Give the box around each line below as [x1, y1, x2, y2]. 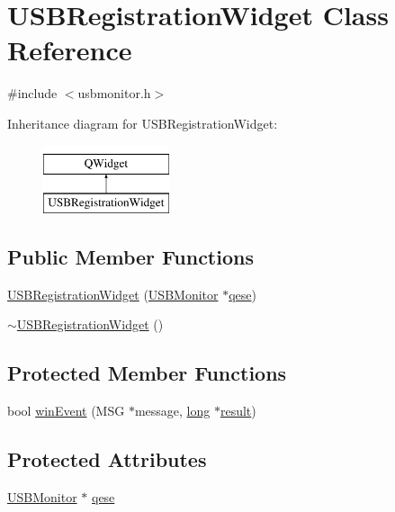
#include [7, 84, 58, 103]
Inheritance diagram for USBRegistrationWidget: [7, 113, 278, 132]
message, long [134, 401, 211, 420]
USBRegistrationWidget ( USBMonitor [7, 284, 219, 303]
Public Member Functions [7, 243, 254, 271]
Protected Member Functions [7, 359, 287, 387]
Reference [7, 31, 132, 68]
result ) [220, 401, 256, 420]
